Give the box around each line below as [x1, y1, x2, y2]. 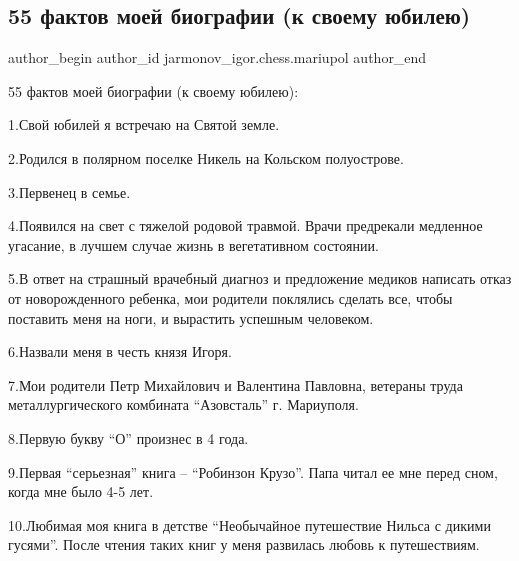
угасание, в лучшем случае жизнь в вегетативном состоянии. [8, 234, 379, 255]
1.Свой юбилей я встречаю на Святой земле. [8, 114, 280, 135]
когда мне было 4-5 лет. [8, 481, 154, 502]
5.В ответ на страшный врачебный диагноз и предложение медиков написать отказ [8, 268, 512, 289]
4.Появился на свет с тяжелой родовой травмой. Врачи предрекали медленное [8, 215, 483, 236]
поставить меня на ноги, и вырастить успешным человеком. [8, 307, 374, 328]
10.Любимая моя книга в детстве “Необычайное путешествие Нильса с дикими [8, 514, 491, 535]
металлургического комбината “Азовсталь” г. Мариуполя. [8, 394, 359, 415]
